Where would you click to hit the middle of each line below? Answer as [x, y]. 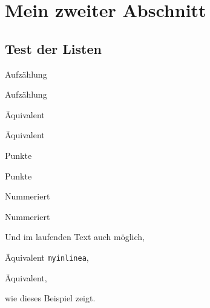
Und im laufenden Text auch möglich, [75, 237]
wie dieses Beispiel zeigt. [50, 298]
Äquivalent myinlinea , [47, 257]
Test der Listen [53, 48]
